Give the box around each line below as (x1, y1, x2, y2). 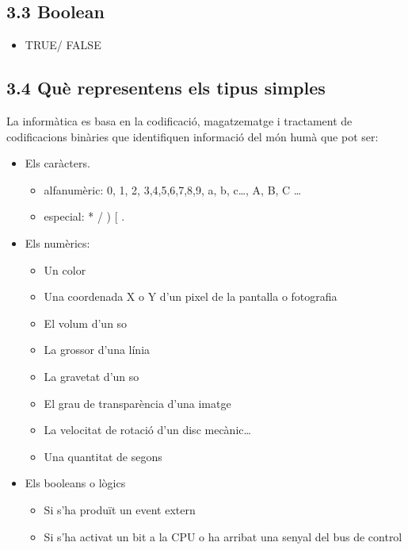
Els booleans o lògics (25, 475, 126, 491)
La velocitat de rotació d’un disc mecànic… (44, 421, 251, 438)
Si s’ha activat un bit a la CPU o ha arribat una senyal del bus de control (44, 528, 402, 544)
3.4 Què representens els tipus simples (6, 75, 326, 100)
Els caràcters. (25, 155, 90, 171)
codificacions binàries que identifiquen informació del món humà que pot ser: (6, 128, 379, 144)
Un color (44, 261, 86, 278)
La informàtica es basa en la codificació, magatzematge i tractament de (6, 113, 353, 129)
